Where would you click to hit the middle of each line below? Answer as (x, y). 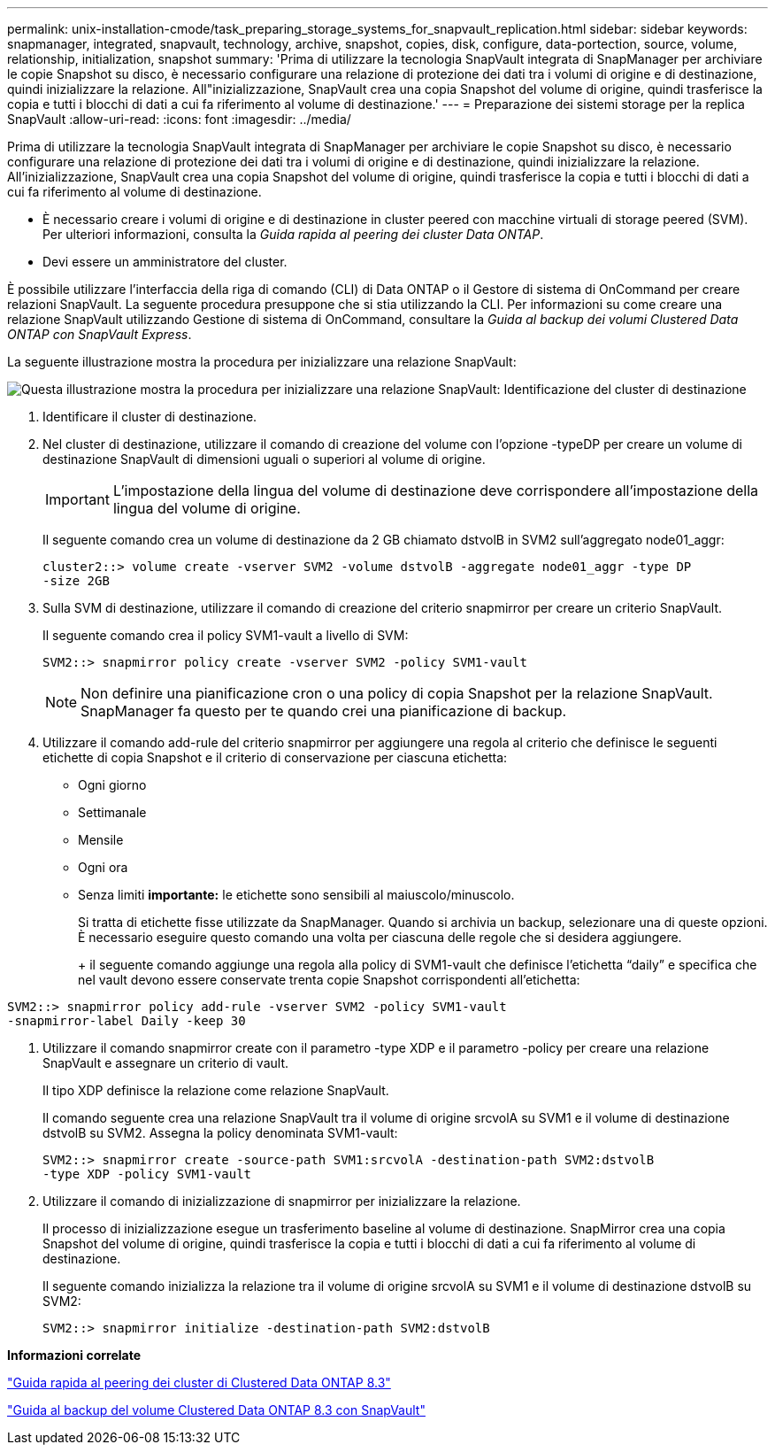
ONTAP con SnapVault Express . (100, 334)
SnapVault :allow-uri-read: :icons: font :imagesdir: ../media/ (179, 119)
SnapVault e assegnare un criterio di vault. (166, 1063)
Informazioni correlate (74, 1355)
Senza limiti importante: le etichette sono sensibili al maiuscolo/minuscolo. (296, 895)
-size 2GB (76, 581)
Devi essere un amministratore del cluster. (165, 262)
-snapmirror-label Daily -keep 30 (127, 1021)
